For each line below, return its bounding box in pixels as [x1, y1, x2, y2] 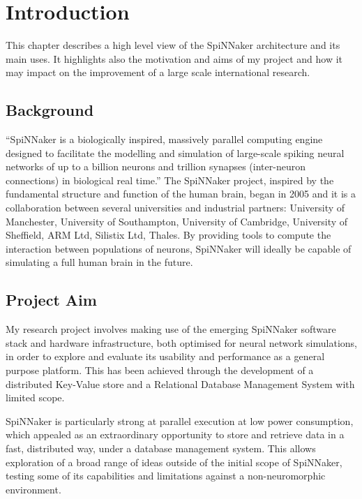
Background [6, 99, 94, 121]
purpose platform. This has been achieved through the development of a [6, 363, 314, 378]
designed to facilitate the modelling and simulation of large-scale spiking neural [6, 145, 345, 160]
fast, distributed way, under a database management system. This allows [6, 441, 316, 455]
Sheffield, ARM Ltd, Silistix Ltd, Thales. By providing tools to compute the [6, 228, 331, 242]
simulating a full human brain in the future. [6, 255, 193, 269]
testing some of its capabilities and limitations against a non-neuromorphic [6, 468, 326, 483]
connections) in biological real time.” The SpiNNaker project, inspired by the [6, 172, 334, 187]
